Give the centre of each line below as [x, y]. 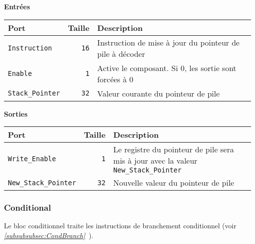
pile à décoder [121, 53]
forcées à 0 [115, 79]
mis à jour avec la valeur [155, 161]
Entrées [17, 6]
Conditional [27, 207]
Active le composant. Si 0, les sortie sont [167, 68]
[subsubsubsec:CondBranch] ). [49, 235]
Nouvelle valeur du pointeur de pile [174, 183]
